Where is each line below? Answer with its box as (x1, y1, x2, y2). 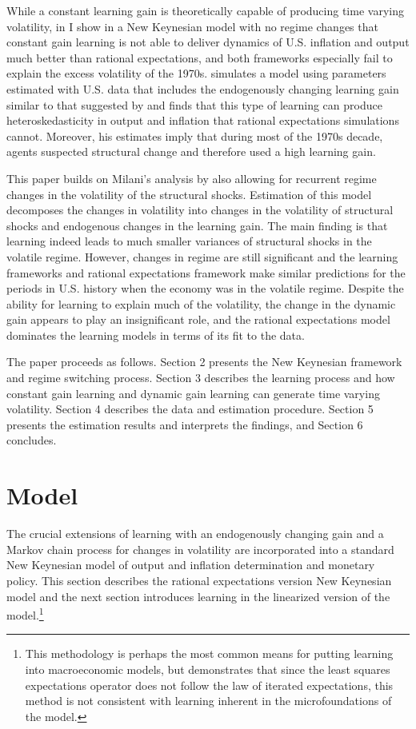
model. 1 (6, 604, 44, 623)
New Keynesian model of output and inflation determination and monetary (6, 556, 375, 573)
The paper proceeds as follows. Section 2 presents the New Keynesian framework (6, 353, 402, 370)
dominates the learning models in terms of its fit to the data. (6, 326, 305, 343)
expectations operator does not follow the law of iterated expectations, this (25, 676, 394, 693)
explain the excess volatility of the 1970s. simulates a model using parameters (6, 65, 386, 82)
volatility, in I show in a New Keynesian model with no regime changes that (6, 18, 378, 34)
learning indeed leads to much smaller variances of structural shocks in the (6, 233, 372, 249)
